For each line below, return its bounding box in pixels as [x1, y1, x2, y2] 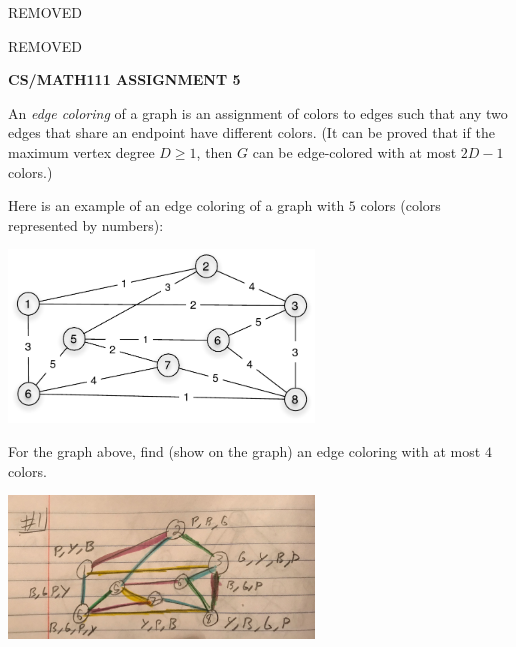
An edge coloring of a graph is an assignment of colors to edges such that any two [8, 102, 508, 123]
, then [196, 141, 233, 162]
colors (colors [360, 195, 441, 216]
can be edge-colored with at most [252, 141, 457, 162]
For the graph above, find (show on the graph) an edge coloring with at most [8, 441, 481, 462]
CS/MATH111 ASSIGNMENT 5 [8, 69, 241, 90]
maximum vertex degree [8, 141, 155, 162]
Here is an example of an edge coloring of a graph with [8, 195, 345, 216]
